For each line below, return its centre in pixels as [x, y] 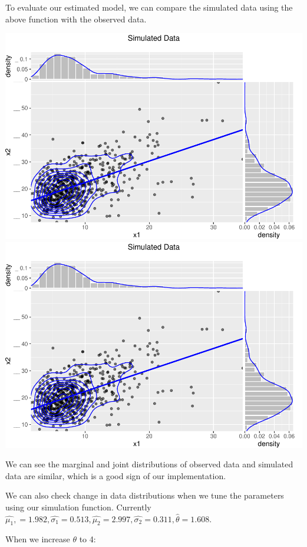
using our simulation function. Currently [78, 507]
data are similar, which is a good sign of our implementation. [116, 475]
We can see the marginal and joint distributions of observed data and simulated [149, 464]
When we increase [38, 539]
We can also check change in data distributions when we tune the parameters [145, 495]
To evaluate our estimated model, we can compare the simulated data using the [149, 7]
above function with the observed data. [76, 19]
